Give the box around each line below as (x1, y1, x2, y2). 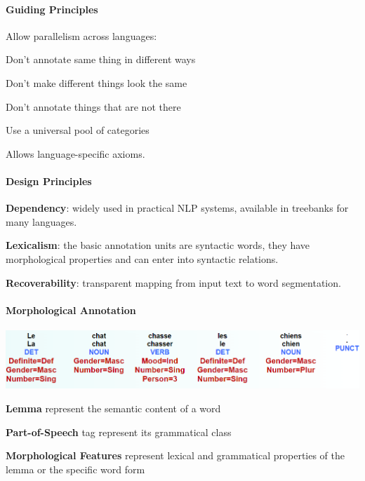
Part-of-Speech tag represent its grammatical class (6, 424, 232, 439)
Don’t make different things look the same (6, 75, 187, 90)
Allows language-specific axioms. (6, 146, 145, 161)
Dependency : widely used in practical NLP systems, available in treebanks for (6, 201, 349, 215)
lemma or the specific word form (6, 461, 145, 476)
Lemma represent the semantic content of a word (6, 400, 221, 415)
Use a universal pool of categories (6, 123, 150, 137)
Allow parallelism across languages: (6, 28, 157, 43)
